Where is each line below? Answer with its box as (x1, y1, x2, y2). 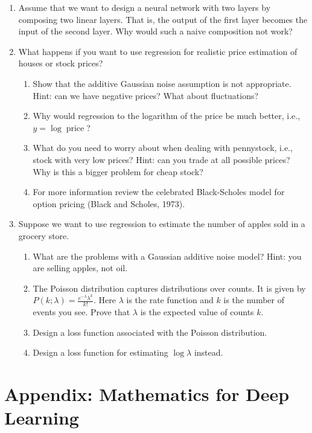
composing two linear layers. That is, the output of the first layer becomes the (18, 13, 308, 25)
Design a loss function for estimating (33, 346, 168, 359)
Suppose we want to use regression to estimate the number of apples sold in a (18, 217, 305, 230)
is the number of (223, 293, 284, 306)
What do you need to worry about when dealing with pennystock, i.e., (33, 141, 293, 154)
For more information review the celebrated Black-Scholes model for (33, 185, 285, 198)
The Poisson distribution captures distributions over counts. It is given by (33, 281, 306, 294)
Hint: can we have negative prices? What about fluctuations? (33, 89, 259, 101)
